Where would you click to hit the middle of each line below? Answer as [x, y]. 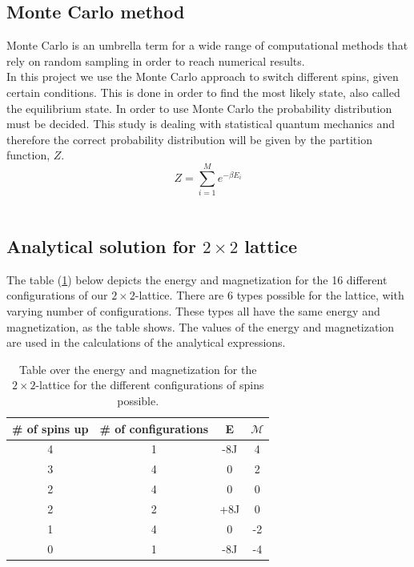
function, [28, 155]
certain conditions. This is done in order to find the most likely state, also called [203, 92]
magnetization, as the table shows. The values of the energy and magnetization [201, 326]
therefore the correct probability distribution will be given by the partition [189, 139]
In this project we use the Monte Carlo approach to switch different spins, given [203, 76]
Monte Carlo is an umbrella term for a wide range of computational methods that [207, 45]
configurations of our [57, 295]
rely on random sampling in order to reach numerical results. [156, 60]
